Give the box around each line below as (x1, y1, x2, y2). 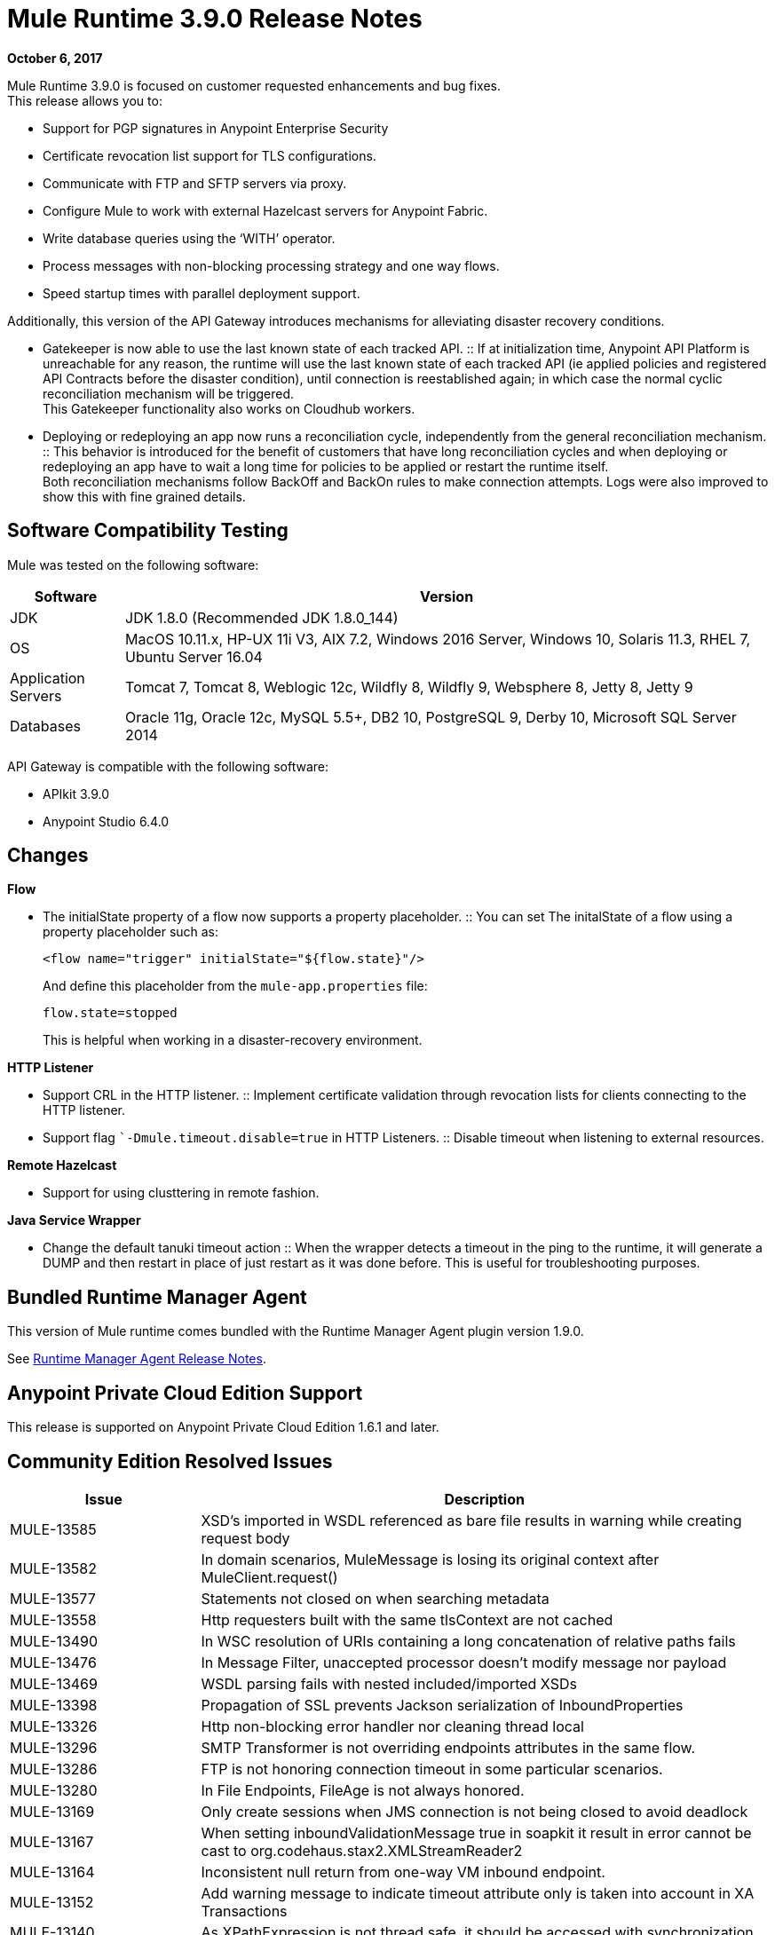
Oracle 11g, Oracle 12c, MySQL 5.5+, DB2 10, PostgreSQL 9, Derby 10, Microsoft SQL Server (125, 707, 737, 726)
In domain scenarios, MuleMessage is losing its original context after (201, 1550, 660, 1568)
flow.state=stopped (43, 1006, 178, 1021)
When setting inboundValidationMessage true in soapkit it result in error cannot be (201, 1823, 752, 1842)
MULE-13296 (10, 1738, 98, 1757)
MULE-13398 (10, 1695, 98, 1714)
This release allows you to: (7, 92, 162, 108)
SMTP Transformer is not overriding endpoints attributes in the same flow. (201, 1738, 696, 1757)
